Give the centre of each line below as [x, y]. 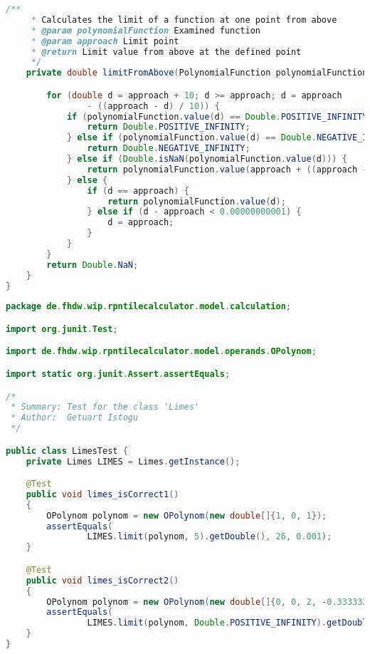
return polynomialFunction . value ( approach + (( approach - [227, 169]
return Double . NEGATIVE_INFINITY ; [169, 149]
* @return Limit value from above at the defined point [166, 52]
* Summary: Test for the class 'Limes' [105, 407]
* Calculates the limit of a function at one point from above [184, 20]
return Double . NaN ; [92, 265]
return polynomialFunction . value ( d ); [197, 201]
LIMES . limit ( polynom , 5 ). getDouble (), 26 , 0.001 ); [210, 537]
